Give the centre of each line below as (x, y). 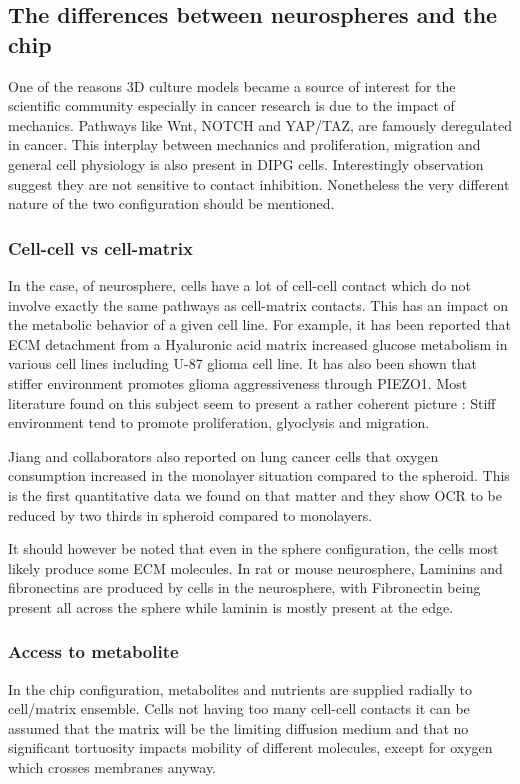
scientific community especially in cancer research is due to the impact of (231, 105)
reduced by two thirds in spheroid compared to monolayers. (190, 514)
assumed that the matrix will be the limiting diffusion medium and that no (238, 727)
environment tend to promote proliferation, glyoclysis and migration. (219, 422)
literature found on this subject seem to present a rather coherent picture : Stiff (252, 402)
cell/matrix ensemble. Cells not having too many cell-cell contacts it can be (239, 708)
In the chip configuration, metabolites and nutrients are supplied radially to (240, 688)
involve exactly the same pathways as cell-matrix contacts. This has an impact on (258, 304)
